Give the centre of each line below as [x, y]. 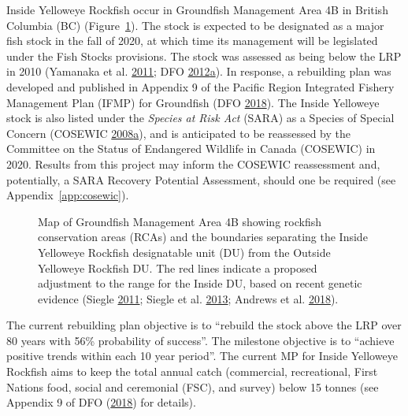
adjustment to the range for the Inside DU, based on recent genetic [200, 283]
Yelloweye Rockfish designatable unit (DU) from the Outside [184, 252]
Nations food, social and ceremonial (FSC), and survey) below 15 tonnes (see [193, 386]
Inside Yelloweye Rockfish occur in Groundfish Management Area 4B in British [197, 9]
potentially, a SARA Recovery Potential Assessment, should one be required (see [201, 179]
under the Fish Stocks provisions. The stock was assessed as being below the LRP [204, 56]
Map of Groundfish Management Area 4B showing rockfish [180, 221]
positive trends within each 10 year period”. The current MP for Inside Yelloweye [202, 356]
